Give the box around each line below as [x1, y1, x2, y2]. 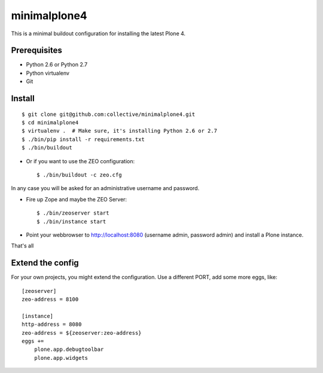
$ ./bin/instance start [36, 218, 106, 225]
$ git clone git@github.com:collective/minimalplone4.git [22, 111, 196, 118]
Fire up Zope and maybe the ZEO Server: [26, 195, 127, 203]
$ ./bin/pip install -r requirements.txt [22, 136, 145, 143]
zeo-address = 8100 [22, 296, 79, 303]
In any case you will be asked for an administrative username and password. [11, 185, 200, 192]
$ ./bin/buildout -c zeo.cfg [36, 171, 122, 178]
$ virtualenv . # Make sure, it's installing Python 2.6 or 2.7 [22, 127, 218, 134]
